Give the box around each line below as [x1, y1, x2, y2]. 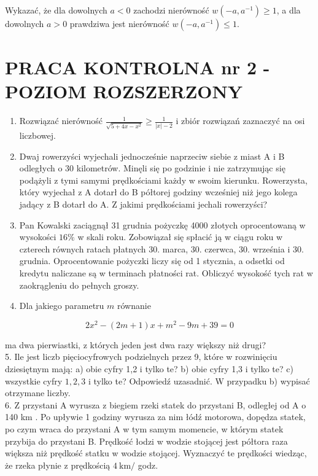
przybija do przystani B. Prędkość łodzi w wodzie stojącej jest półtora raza [5, 434, 288, 447]
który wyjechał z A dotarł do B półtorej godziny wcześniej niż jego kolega [19, 185, 298, 198]
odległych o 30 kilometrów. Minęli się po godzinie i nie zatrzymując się [19, 162, 285, 174]
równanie [117, 299, 151, 312]
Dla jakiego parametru [19, 299, 104, 312]
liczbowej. [19, 129, 56, 142]
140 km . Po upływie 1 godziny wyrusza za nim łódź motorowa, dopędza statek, [5, 410, 306, 423]
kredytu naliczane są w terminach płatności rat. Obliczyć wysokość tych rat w [19, 266, 313, 279]
